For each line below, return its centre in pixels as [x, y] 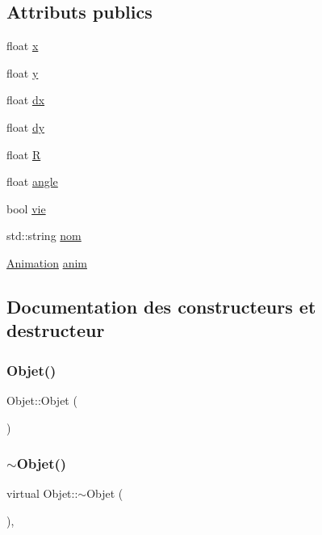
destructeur [56, 330]
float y [23, 72]
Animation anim [47, 262]
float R [24, 154]
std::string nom [44, 236]
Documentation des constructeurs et [161, 306]
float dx [26, 100]
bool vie [26, 208]
